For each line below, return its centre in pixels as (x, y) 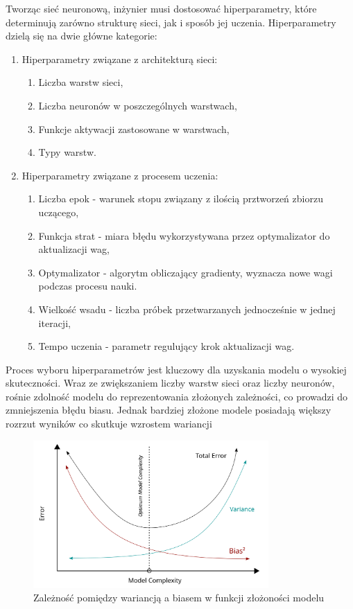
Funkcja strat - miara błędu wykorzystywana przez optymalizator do (184, 235)
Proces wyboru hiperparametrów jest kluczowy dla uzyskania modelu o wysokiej (176, 369)
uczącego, (59, 212)
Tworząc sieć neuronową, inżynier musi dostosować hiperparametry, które (161, 8)
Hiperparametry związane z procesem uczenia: (120, 175)
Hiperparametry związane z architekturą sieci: (120, 59)
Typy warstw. (67, 152)
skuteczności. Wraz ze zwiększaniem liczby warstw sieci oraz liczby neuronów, (170, 383)
